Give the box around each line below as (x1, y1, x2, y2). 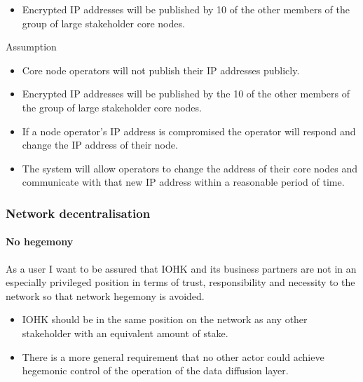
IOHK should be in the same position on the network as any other (22, 312, 308, 327)
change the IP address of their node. (22, 137, 178, 152)
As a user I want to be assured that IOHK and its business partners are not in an (6, 261, 357, 275)
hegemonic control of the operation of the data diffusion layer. (22, 363, 289, 378)
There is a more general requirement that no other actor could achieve (22, 349, 324, 364)
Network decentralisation (6, 204, 151, 221)
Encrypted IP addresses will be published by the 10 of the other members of (22, 86, 350, 101)
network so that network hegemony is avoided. (6, 288, 205, 303)
